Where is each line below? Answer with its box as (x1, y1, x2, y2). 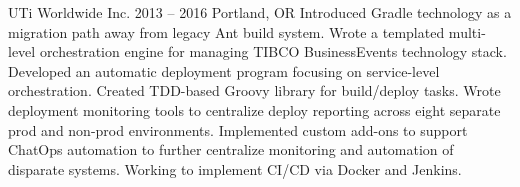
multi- (448, 21, 486, 42)
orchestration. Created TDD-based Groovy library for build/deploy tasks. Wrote (8, 80, 501, 101)
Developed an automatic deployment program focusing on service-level (8, 60, 440, 81)
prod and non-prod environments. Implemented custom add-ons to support (8, 119, 468, 140)
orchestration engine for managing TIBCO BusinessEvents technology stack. (39, 41, 507, 62)
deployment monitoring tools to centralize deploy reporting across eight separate (8, 99, 501, 120)
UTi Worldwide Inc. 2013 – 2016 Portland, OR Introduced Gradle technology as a (8, 2, 512, 22)
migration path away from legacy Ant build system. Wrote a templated (8, 21, 445, 42)
